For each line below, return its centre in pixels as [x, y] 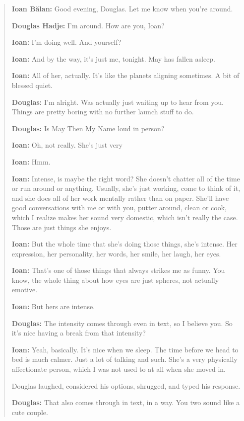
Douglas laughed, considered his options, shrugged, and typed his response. [126, 385]
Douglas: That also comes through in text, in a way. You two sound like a [126, 402]
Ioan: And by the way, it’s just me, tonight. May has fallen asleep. [114, 58]
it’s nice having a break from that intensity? [79, 333]
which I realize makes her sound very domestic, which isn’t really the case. [125, 217]
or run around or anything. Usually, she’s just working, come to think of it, [126, 188]
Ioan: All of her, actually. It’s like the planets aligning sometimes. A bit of [125, 75]
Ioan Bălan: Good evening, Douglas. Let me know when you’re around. [122, 8]
